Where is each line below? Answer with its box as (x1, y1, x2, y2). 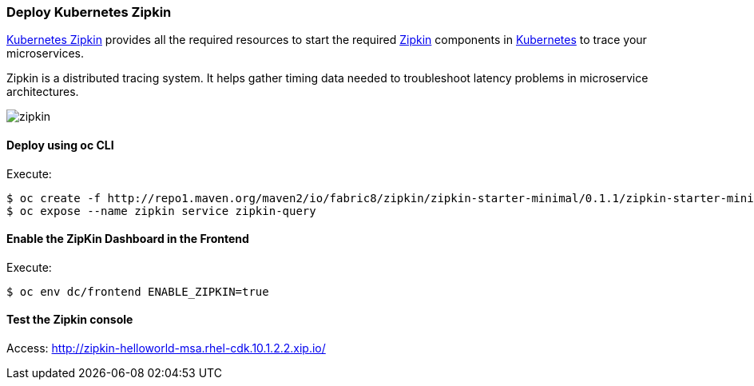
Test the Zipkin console (6, 312, 133, 327)
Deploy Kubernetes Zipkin (6, 4, 172, 20)
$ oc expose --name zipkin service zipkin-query (6, 204, 316, 217)
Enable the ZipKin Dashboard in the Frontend (6, 232, 249, 246)
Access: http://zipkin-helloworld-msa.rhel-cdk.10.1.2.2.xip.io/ (6, 341, 326, 356)
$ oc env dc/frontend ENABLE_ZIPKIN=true (6, 285, 269, 298)
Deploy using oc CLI (6, 137, 114, 152)
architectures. (6, 85, 79, 99)
